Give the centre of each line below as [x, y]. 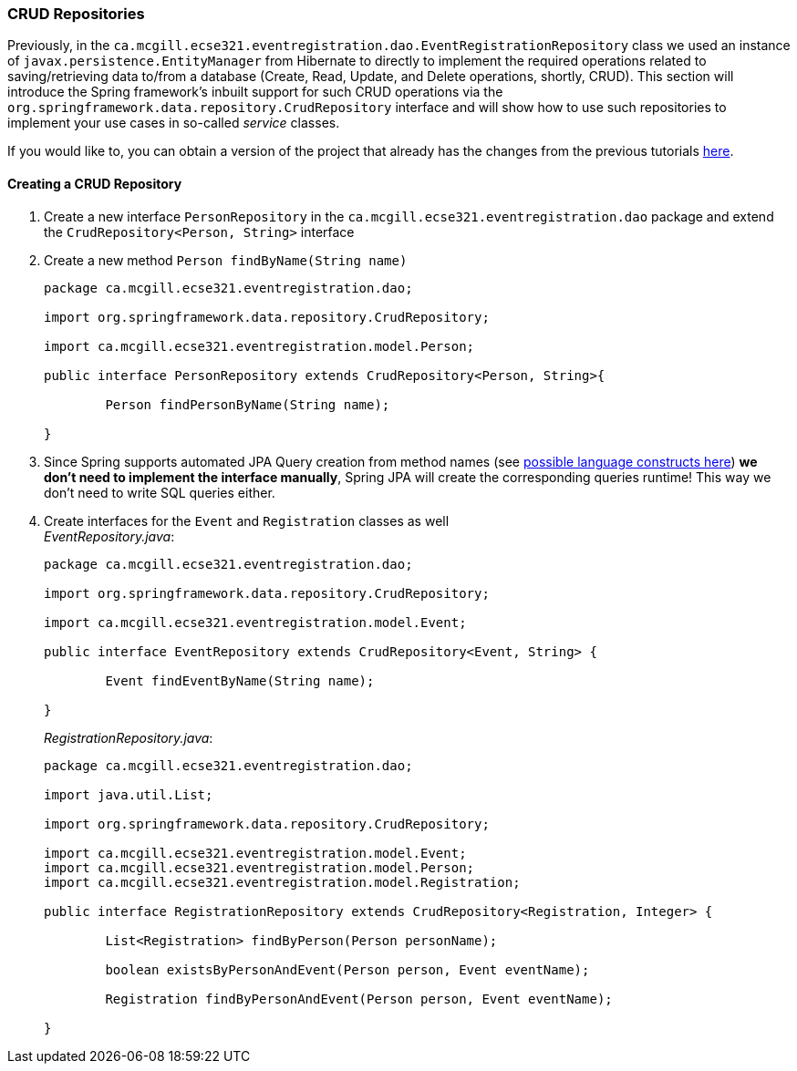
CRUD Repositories [76, 14]
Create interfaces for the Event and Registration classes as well [247, 520]
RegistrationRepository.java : [129, 737]
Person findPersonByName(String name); [248, 404]
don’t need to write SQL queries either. [160, 492]
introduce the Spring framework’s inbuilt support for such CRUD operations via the [255, 92]
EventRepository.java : [109, 536]
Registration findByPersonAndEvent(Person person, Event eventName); [359, 999]
